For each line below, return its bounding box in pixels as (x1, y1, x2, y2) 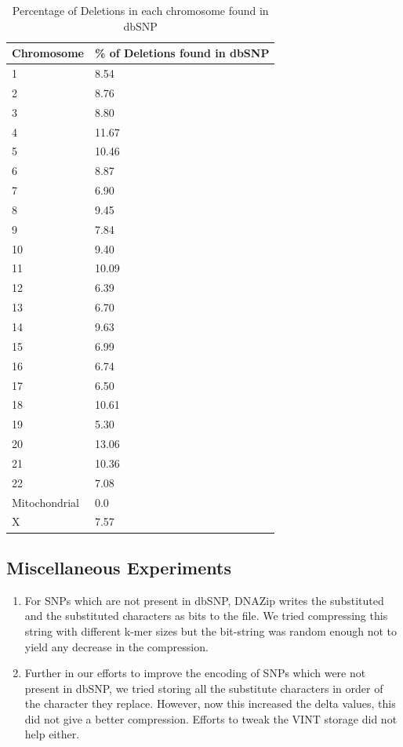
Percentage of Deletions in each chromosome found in (12, 2, 269, 18)
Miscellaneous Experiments (6, 555, 231, 579)
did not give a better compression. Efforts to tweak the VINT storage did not (24, 710, 398, 727)
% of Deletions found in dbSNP (94, 45, 270, 61)
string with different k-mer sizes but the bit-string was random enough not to (24, 622, 398, 639)
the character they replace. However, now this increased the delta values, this (24, 695, 396, 712)
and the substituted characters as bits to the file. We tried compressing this (24, 607, 388, 624)
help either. (24, 726, 80, 742)
